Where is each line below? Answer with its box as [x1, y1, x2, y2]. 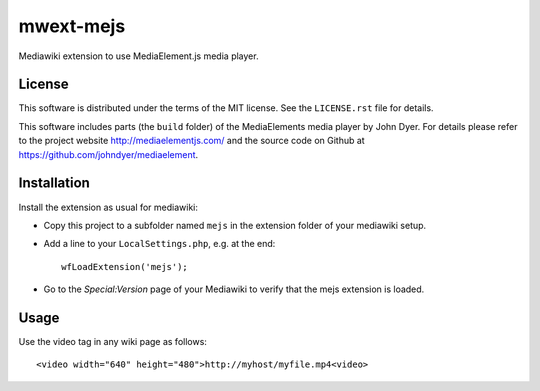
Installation [18, 175, 90, 192]
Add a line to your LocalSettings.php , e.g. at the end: [43, 238, 276, 250]
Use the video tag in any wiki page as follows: [18, 336, 207, 347]
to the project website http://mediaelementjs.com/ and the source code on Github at [18, 135, 365, 147]
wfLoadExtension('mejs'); [61, 261, 189, 272]
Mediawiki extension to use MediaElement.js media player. [18, 50, 259, 62]
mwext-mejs [18, 15, 126, 37]
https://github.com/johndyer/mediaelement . [18, 148, 199, 160]
